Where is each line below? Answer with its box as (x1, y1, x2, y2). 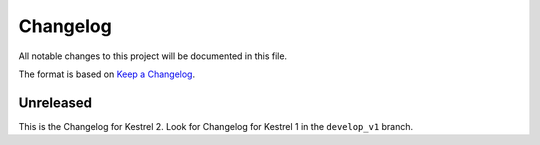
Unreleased (18, 94, 93, 111)
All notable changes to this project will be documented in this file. (18, 50, 288, 62)
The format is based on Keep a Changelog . (18, 68, 195, 80)
